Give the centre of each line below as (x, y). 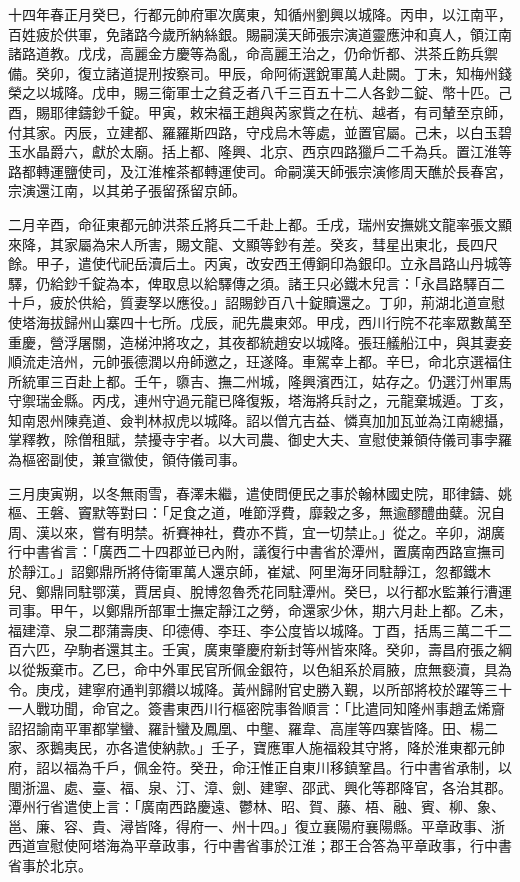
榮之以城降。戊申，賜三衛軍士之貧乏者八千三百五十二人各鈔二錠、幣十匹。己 (260, 92)
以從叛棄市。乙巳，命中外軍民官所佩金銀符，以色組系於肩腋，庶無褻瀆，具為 (260, 669)
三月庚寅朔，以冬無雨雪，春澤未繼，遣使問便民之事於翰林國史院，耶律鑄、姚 (260, 492)
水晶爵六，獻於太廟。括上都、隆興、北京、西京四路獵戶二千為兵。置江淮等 (266, 151)
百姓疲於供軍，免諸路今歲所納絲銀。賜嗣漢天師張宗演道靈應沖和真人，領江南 (260, 33)
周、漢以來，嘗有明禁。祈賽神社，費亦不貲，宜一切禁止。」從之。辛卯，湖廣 (256, 531)
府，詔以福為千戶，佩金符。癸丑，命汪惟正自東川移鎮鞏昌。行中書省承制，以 (260, 766)
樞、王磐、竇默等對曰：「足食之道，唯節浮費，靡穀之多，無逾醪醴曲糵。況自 (256, 512)
